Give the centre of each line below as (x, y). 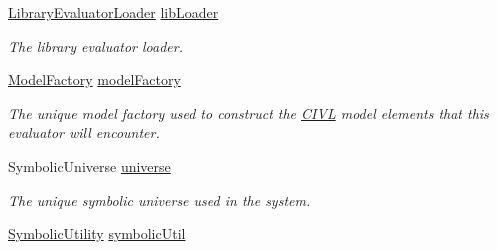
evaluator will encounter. (84, 132)
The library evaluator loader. (96, 45)
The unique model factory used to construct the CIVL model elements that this (248, 112)
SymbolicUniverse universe (89, 165)
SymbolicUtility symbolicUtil (97, 233)
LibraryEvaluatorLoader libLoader (113, 12)
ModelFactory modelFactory (94, 79)
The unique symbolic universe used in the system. (159, 199)
